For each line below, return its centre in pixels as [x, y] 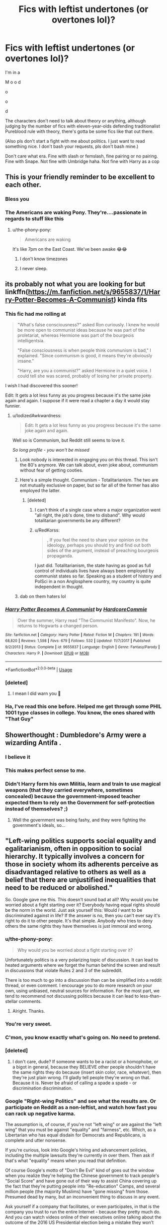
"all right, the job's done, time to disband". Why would [90, 515]
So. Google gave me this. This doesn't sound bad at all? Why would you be [82, 900]
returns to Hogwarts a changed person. [58, 625]
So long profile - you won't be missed [51, 450]
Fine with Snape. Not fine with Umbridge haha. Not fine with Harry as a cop [83, 161]
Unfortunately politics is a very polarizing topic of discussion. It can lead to [82, 960]
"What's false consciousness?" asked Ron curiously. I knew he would [88, 325]
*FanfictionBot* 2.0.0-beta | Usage [39, 669]
